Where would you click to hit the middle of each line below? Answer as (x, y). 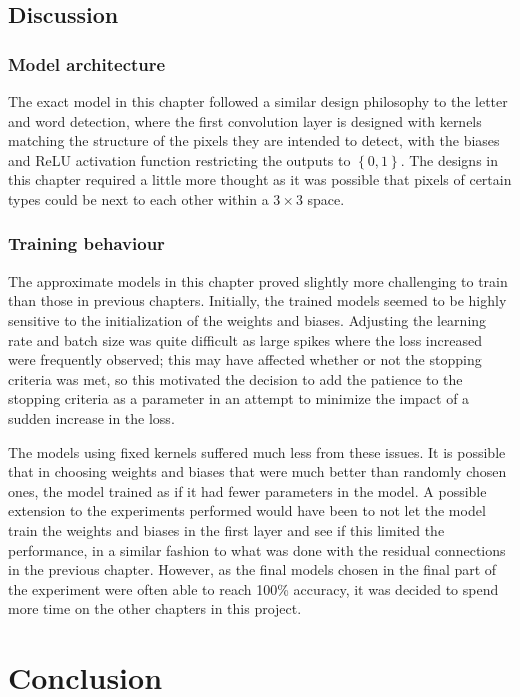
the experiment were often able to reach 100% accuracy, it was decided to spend (253, 588)
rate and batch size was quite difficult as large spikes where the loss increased (245, 339)
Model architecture (87, 63)
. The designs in (449, 159)
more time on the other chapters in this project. (155, 608)
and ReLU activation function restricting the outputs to (179, 159)
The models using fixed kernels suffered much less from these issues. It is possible (257, 451)
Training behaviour (86, 243)
